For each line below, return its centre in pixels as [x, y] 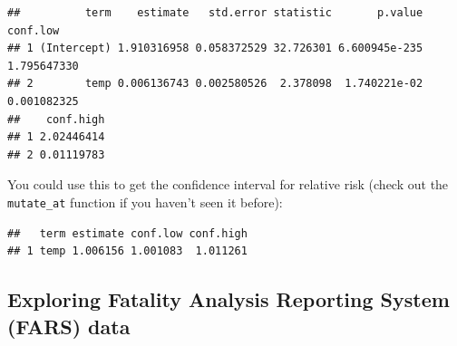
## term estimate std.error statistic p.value [215, 13]
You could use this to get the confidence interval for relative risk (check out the [228, 184]
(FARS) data [69, 326]
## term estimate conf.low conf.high [127, 233]
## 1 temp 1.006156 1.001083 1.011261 [127, 251]
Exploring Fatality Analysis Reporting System [228, 299]
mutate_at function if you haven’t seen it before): [145, 202]
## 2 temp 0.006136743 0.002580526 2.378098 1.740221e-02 [215, 84]
